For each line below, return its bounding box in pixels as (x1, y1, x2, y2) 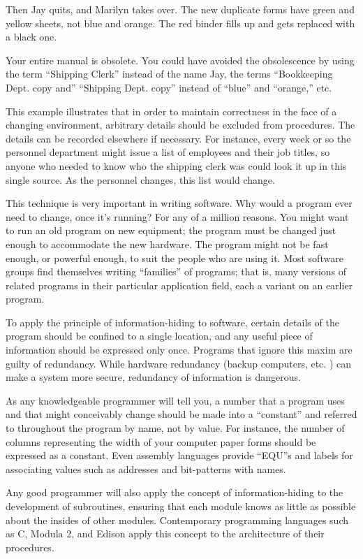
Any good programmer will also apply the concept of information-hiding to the (6, 485, 343, 500)
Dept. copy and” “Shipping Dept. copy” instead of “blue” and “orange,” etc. (6, 80, 332, 94)
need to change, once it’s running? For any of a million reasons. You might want (6, 209, 349, 224)
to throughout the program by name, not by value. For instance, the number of (6, 421, 345, 435)
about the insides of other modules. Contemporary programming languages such (6, 512, 348, 527)
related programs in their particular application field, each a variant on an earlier (6, 277, 353, 292)
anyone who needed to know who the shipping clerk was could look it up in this (6, 158, 347, 173)
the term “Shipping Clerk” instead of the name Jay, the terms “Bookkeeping (6, 66, 333, 81)
